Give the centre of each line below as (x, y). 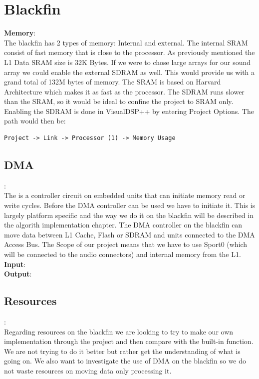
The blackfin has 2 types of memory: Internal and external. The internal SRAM (126, 42)
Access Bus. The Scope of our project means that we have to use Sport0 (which (126, 244)
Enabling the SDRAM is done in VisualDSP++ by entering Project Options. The (129, 111)
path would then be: (35, 121)
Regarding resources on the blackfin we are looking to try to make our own (119, 331)
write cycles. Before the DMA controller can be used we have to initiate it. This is (130, 205)
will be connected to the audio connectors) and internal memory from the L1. (123, 254)
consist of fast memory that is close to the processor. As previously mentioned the (129, 52)
